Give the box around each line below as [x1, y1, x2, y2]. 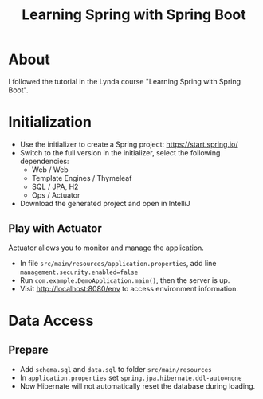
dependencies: [19, 156, 69, 166]
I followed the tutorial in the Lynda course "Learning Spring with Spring [8, 76, 241, 86]
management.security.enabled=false [19, 268, 139, 276]
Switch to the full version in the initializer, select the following [19, 147, 221, 157]
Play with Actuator [8, 221, 102, 236]
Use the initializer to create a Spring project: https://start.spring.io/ [19, 139, 238, 149]
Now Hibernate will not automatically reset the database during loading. [19, 381, 256, 391]
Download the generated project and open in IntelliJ [19, 198, 190, 208]
